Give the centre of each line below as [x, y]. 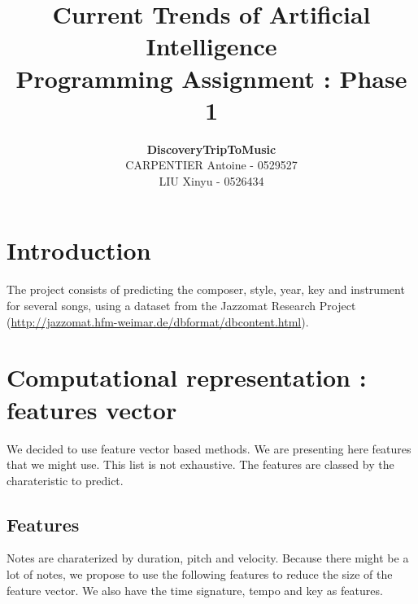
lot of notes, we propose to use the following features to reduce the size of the [200, 574]
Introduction [79, 250]
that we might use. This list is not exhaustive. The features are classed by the [200, 464]
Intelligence [211, 46]
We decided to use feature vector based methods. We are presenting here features [209, 448]
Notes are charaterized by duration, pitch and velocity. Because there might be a [208, 558]
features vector [92, 409]
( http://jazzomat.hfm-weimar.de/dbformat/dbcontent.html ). [158, 321]
